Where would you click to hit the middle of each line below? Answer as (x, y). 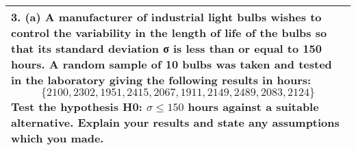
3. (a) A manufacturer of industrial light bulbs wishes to (166, 17)
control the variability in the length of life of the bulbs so (169, 33)
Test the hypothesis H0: (77, 107)
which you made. (58, 138)
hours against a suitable (253, 107)
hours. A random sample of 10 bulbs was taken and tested (171, 64)
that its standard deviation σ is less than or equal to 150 (166, 48)
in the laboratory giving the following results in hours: (161, 80)
